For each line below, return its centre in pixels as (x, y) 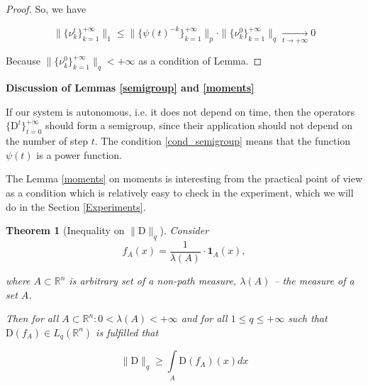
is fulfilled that (127, 332)
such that (308, 318)
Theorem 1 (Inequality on (65, 230)
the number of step (47, 141)
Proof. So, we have (46, 9)
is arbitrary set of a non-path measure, (153, 281)
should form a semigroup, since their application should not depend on (199, 125)
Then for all (32, 318)
